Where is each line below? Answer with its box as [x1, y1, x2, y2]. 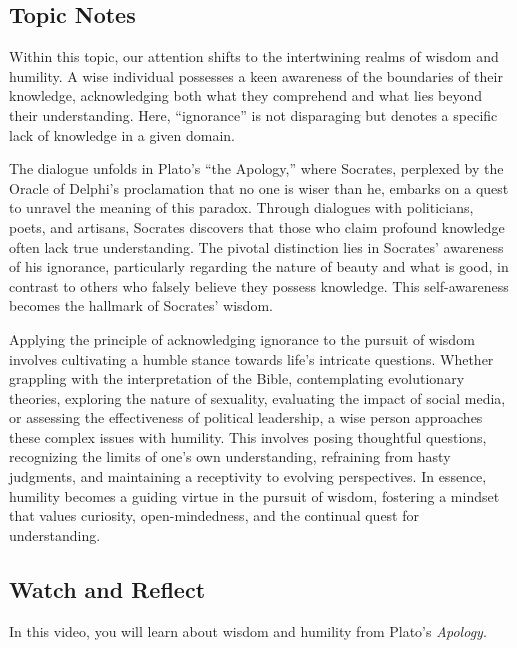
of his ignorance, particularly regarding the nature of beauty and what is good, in [9, 256, 509, 277]
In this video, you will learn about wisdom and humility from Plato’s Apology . [9, 620, 487, 641]
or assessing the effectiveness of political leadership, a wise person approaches [9, 407, 483, 428]
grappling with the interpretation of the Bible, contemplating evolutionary [9, 368, 465, 389]
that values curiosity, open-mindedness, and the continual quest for [9, 505, 419, 526]
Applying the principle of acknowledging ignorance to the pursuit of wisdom [9, 328, 475, 349]
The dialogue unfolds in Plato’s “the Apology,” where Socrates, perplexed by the [9, 158, 504, 179]
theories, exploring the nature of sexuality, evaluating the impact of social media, [9, 387, 506, 408]
